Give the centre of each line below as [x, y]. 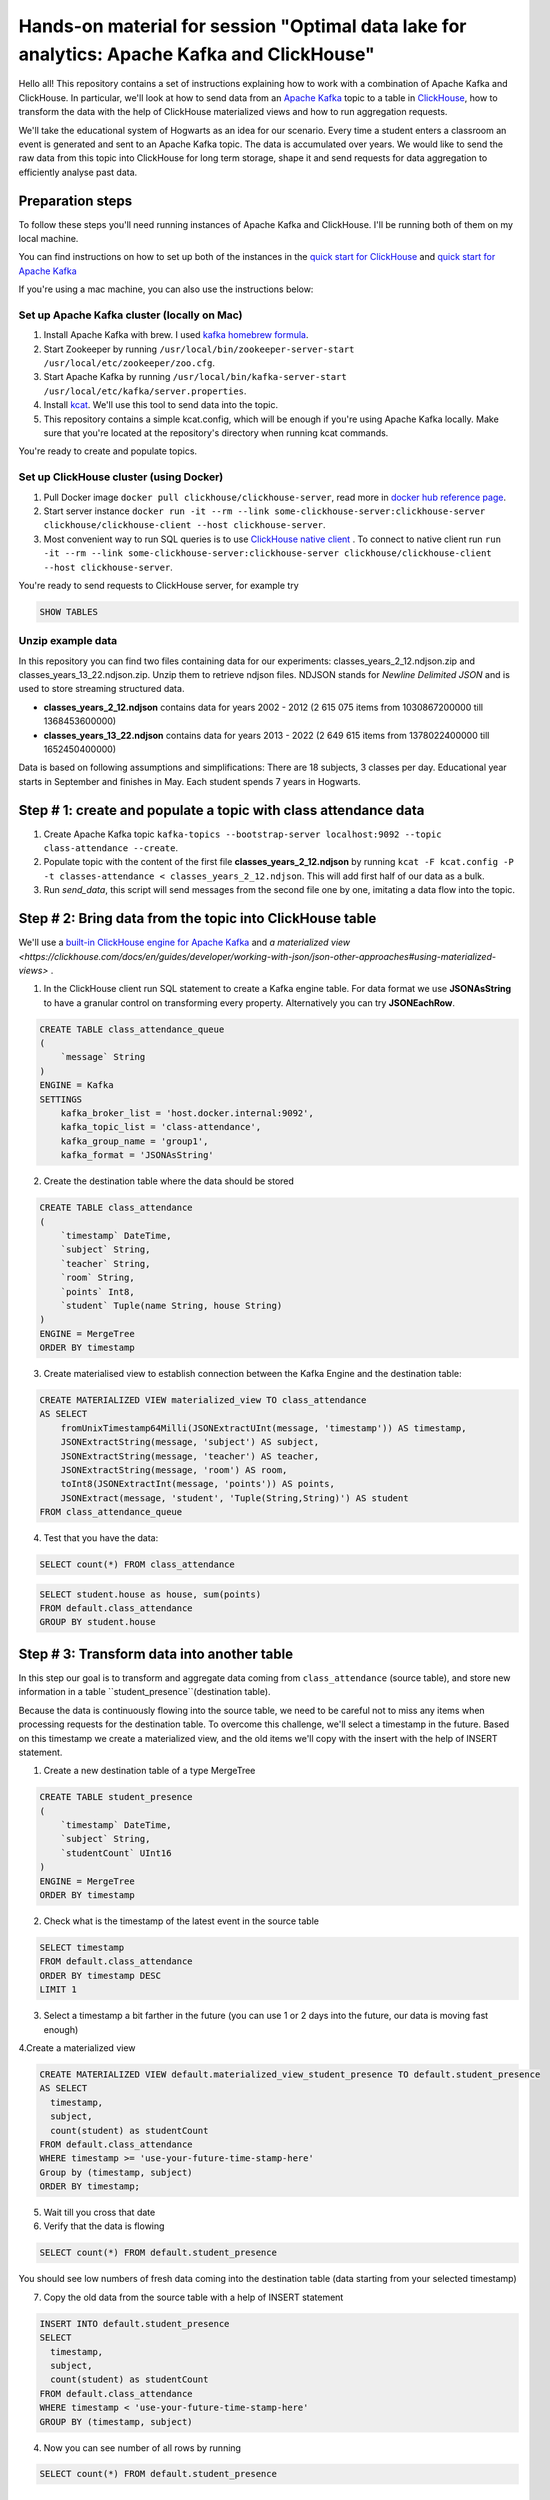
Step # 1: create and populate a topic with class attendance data [221, 810]
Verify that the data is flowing [104, 2226]
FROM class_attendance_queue [111, 1512]
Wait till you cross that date [99, 2212]
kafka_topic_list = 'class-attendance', [161, 1127]
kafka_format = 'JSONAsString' [137, 1155]
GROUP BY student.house [98, 1622]
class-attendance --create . [111, 848]
